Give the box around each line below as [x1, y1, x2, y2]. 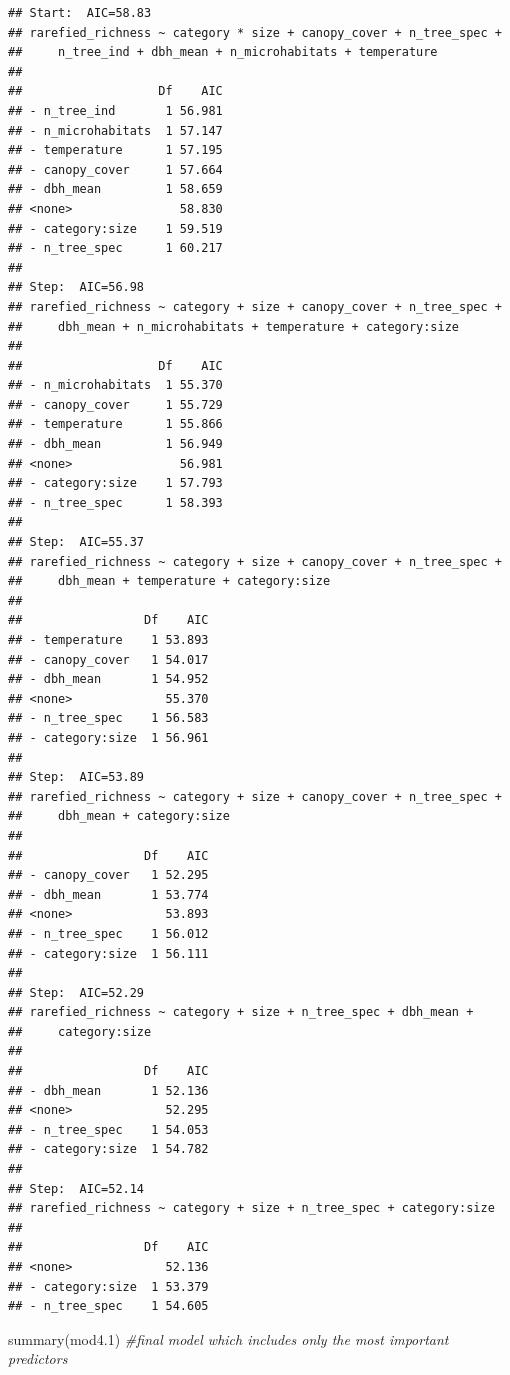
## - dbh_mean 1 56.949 [8, 437, 223, 452]
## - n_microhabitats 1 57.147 [8, 123, 223, 138]
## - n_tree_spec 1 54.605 [8, 1299, 209, 1314]
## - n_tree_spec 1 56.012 [8, 926, 209, 941]
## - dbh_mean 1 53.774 [8, 887, 209, 902]
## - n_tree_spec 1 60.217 [8, 241, 223, 256]
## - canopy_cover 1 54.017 [8, 652, 209, 667]
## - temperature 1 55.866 [8, 417, 223, 432]
